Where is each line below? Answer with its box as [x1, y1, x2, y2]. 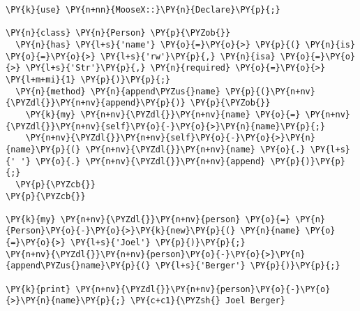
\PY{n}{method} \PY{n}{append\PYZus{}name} [15, 86, 220, 96]
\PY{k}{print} [6, 284, 71, 294]
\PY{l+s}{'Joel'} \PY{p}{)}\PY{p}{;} [70, 238, 246, 248]
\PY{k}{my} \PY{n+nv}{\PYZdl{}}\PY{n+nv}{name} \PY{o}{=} [25, 109, 301, 120]
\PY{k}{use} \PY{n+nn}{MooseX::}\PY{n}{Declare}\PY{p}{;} [6, 5, 280, 15]
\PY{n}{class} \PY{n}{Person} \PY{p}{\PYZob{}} [6, 28, 231, 38]
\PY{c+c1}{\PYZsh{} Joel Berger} [130, 296, 285, 306]
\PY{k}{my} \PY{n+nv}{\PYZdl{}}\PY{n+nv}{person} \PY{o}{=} [6, 214, 291, 224]
